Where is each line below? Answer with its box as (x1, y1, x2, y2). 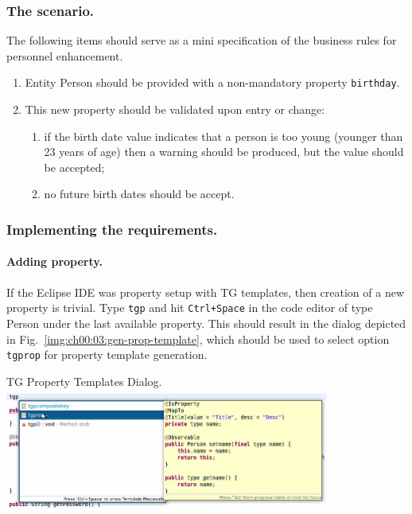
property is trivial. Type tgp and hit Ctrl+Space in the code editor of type (6, 299, 373, 316)
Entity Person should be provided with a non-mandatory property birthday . (25, 74, 400, 91)
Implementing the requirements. (6, 219, 218, 239)
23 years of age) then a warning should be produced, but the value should (44, 143, 404, 160)
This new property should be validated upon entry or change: (25, 101, 325, 118)
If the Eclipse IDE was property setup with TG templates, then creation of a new (6, 283, 405, 300)
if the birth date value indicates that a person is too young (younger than (44, 127, 403, 144)
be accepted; (44, 158, 105, 175)
